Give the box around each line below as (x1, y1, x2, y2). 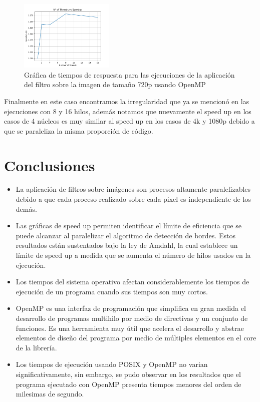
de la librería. (16, 342, 57, 352)
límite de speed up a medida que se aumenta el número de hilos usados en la (16, 250, 251, 260)
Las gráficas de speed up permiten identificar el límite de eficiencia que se (16, 220, 241, 231)
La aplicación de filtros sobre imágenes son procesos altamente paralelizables (16, 184, 251, 194)
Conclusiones (4, 155, 95, 175)
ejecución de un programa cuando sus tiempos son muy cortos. (16, 286, 208, 296)
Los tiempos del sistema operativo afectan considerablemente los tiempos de (16, 276, 249, 287)
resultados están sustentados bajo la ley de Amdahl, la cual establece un (16, 240, 238, 250)
